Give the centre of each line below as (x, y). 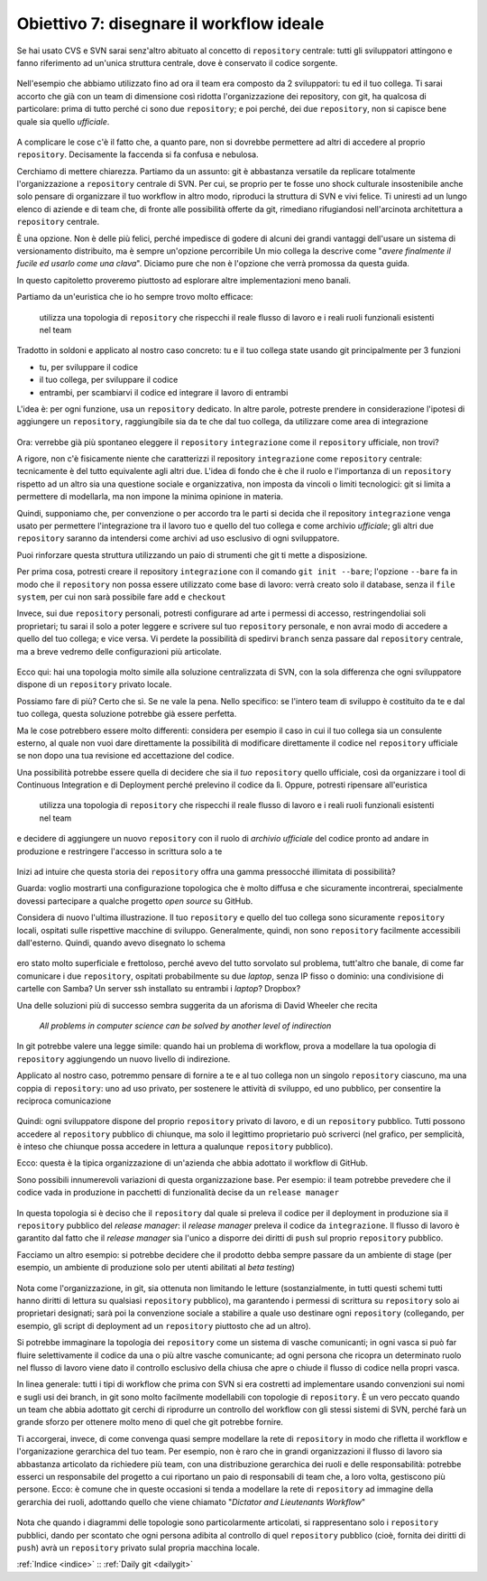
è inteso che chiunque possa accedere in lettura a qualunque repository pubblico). (175, 1147)
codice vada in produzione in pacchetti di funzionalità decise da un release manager (178, 1193)
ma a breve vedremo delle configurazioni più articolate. (119, 651)
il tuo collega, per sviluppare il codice (109, 380)
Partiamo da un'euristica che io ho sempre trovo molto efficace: (135, 297)
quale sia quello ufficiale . (63, 121)
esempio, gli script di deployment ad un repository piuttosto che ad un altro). (164, 1325)
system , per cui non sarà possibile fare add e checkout (121, 597)
